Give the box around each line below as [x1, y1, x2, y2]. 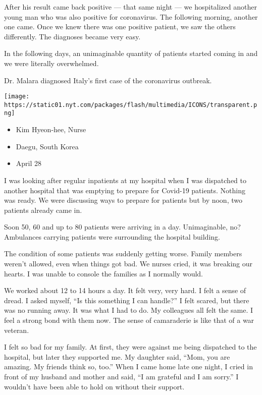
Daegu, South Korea [16, 141, 79, 151]
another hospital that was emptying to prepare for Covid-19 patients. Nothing [4, 185, 245, 195]
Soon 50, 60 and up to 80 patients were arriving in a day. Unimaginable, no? [4, 221, 241, 232]
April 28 [16, 158, 42, 168]
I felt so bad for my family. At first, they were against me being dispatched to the [4, 342, 257, 352]
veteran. [4, 324, 29, 335]
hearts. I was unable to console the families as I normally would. [4, 268, 203, 278]
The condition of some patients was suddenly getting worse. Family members [4, 248, 242, 259]
